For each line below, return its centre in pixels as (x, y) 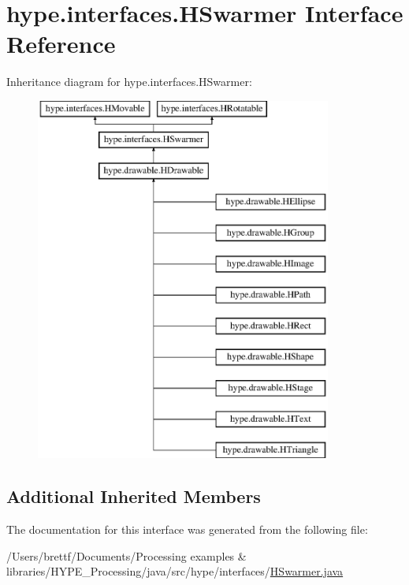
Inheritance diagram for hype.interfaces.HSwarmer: (129, 82)
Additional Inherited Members (134, 496)
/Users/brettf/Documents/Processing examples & (126, 555)
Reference (61, 44)
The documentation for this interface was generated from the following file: (187, 529)
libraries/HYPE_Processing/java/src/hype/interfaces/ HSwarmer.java (175, 571)
